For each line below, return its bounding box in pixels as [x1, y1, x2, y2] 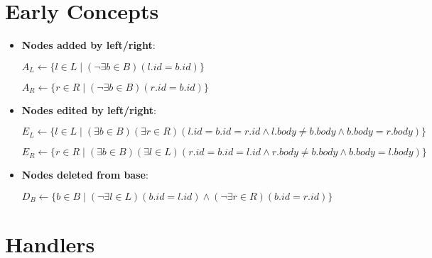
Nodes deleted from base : [21, 167, 148, 182]
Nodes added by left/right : [21, 38, 156, 52]
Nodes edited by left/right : [21, 102, 156, 117]
